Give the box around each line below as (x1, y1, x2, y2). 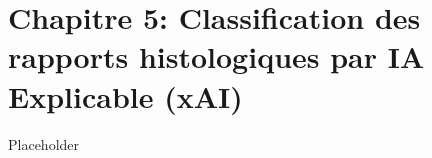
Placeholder (8, 133, 80, 154)
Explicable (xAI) (8, 75, 243, 116)
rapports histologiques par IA (8, 36, 425, 77)
